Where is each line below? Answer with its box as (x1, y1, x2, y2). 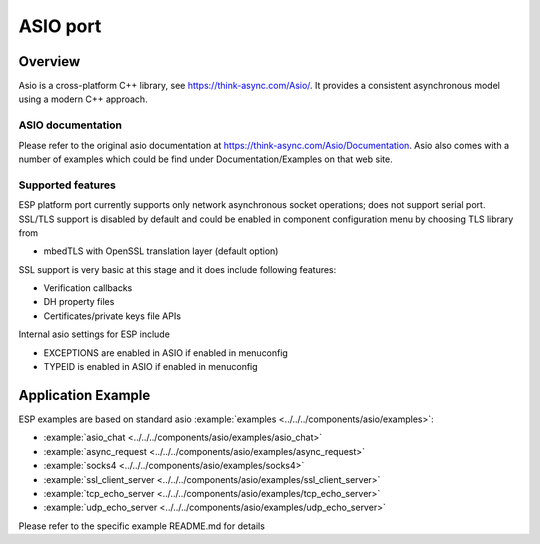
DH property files (43, 296, 115, 308)
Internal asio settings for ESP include (18, 328, 170, 340)
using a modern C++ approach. (18, 93, 149, 105)
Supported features (18, 178, 117, 192)
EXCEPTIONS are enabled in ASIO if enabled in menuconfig (43, 346, 289, 359)
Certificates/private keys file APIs (43, 310, 182, 322)
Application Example (18, 386, 151, 404)
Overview (18, 53, 81, 70)
